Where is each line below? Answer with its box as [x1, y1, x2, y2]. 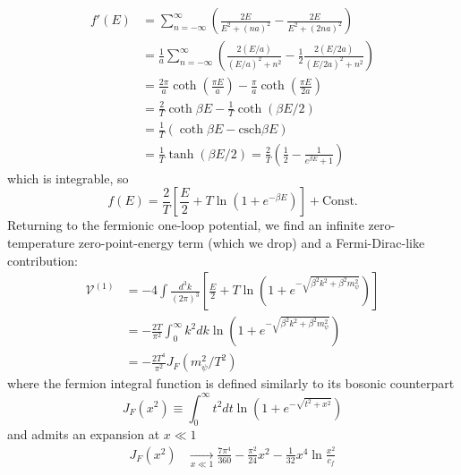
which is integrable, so [7, 168, 129, 187]
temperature [7, 233, 75, 252]
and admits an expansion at [7, 425, 160, 444]
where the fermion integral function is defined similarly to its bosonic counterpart [7, 374, 455, 393]
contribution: [7, 250, 79, 269]
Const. [321, 195, 358, 208]
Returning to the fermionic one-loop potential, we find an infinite [7, 216, 364, 234]
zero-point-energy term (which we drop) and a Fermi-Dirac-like [78, 233, 425, 252]
